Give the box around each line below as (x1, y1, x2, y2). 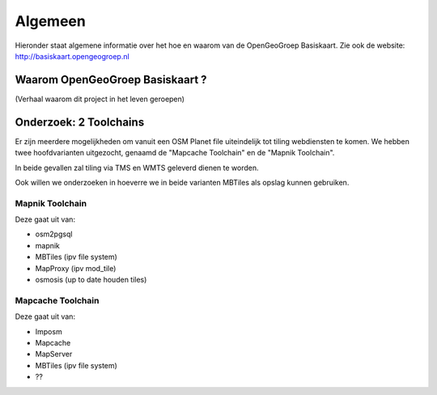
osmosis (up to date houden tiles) (35, 275, 147, 285)
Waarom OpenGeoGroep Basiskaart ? (15, 73, 207, 87)
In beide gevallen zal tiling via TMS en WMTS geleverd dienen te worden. (15, 163, 259, 172)
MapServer (35, 349, 73, 359)
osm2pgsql (35, 229, 73, 239)
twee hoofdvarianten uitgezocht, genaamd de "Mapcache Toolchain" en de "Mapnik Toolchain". (15, 148, 335, 158)
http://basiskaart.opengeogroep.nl (15, 51, 129, 61)
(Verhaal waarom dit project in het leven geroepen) (15, 94, 185, 104)
